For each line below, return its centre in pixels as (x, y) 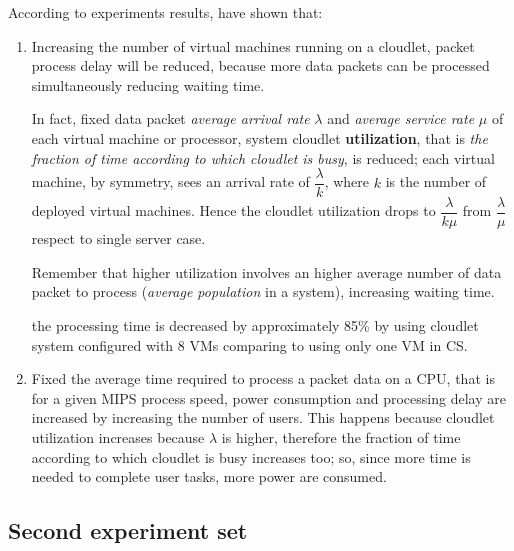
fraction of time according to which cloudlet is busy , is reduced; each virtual (263, 157)
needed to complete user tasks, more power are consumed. (209, 476)
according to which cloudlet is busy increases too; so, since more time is (251, 456)
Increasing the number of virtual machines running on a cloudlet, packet (253, 45)
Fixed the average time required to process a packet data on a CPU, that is (263, 378)
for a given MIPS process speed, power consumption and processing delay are (268, 397)
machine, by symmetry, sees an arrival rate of (170, 181)
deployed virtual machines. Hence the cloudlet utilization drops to (233, 210)
